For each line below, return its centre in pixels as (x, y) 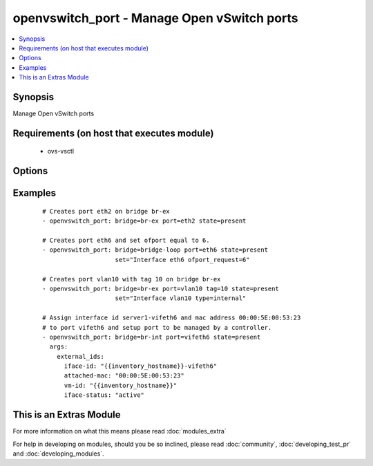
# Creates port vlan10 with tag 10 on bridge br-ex (132, 279)
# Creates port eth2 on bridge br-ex (106, 211)
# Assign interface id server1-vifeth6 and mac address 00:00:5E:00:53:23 (172, 318)
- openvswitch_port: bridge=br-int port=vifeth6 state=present (152, 337)
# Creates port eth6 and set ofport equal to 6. (126, 241)
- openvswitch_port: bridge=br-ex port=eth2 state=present (144, 221)
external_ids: (80, 356)
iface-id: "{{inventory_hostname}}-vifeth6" (141, 366)
